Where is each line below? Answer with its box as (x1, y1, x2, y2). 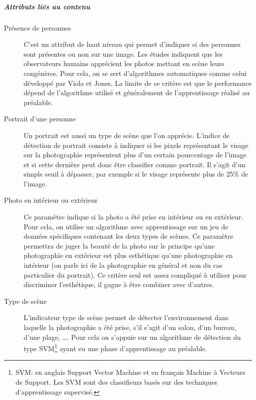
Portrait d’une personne (4, 113, 76, 124)
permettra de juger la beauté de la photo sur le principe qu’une (24, 240, 215, 251)
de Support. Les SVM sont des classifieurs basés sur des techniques (15, 377, 218, 387)
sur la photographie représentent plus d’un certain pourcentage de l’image (24, 149, 247, 160)
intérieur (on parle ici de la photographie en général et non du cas (24, 260, 223, 270)
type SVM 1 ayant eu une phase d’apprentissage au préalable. (24, 342, 207, 353)
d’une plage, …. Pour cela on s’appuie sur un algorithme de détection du (24, 331, 241, 342)
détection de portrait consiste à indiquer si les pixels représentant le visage (24, 140, 249, 150)
